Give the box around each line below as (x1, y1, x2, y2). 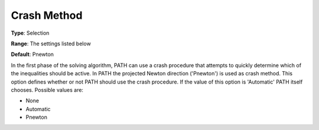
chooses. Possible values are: (11, 86, 84, 94)
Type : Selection (11, 29, 50, 36)
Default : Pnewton (11, 51, 54, 58)
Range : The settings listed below (11, 40, 91, 47)
